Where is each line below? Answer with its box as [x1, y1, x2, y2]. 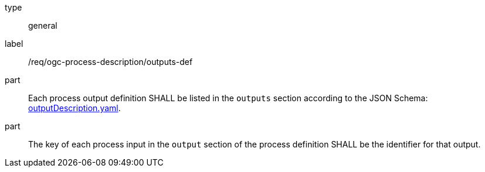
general [28, 20, 57, 30]
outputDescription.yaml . [28, 103, 121, 113]
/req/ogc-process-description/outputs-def [28, 57, 193, 67]
